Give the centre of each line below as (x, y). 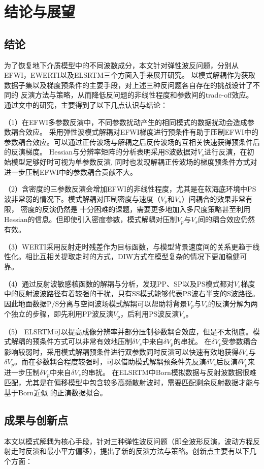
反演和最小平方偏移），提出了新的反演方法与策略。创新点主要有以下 (137, 451)
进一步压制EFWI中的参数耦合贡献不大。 (71, 171)
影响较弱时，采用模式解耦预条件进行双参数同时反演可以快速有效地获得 (121, 351)
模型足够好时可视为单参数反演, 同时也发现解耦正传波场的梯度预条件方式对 (134, 161)
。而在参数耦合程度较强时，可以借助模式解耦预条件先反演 (110, 362)
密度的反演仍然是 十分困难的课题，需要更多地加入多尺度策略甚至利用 (136, 209)
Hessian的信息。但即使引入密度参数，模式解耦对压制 (91, 219)
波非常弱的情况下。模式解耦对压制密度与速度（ (82, 198)
